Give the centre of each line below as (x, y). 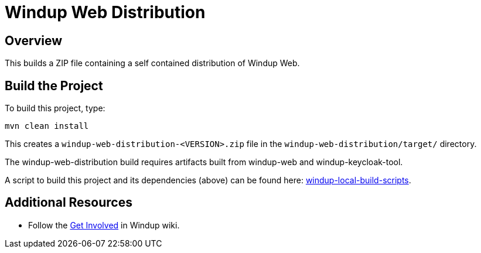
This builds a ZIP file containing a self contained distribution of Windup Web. (152, 63)
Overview (34, 40)
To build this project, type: (55, 108)
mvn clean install (47, 126)
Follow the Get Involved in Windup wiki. (104, 225)
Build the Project (54, 86)
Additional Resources (69, 203)
